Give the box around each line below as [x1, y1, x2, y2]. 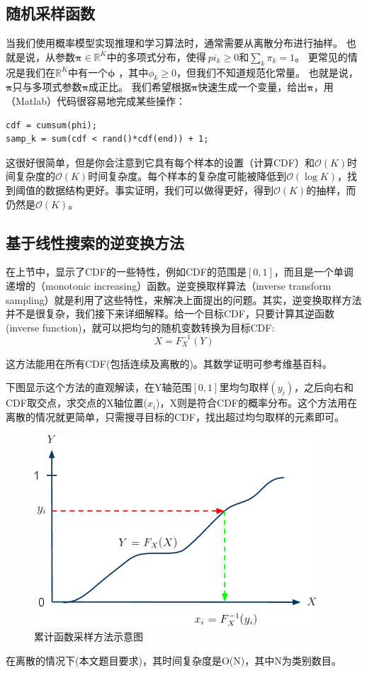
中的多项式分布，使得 [106, 49, 206, 64]
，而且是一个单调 [273, 264, 354, 279]
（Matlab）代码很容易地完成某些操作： [6, 93, 186, 108]
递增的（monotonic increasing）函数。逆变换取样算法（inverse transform [6, 278, 332, 293]
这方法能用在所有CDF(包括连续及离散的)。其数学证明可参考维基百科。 [6, 356, 332, 371]
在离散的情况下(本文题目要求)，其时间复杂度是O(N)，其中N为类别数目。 [6, 652, 341, 667]
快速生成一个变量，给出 [198, 79, 307, 94]
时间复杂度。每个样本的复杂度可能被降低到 [88, 169, 287, 183]
